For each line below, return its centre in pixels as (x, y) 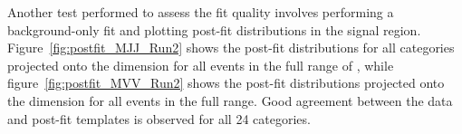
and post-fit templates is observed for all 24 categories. (159, 118)
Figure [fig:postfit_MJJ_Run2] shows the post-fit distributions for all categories (231, 48)
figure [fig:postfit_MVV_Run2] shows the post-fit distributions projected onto (226, 83)
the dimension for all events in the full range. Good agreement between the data (230, 100)
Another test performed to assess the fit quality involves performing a (201, 12)
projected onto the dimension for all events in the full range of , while (201, 65)
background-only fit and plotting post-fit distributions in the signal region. (214, 29)
